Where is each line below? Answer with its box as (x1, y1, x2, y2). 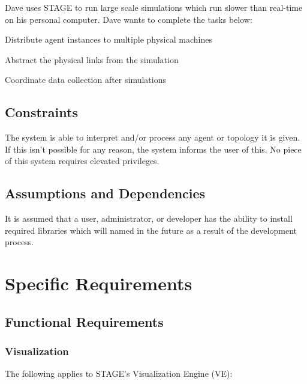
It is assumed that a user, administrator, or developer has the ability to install (5, 212, 293, 225)
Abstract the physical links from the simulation (5, 53, 179, 66)
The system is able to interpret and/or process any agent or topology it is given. (5, 131, 300, 144)
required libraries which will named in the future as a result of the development (5, 224, 297, 236)
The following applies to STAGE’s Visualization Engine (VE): (5, 367, 233, 380)
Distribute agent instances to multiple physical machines (5, 33, 212, 46)
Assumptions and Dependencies (5, 184, 206, 203)
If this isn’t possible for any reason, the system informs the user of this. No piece (5, 142, 302, 155)
